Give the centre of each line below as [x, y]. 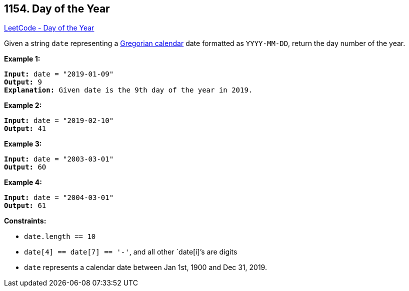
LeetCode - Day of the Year [49, 28]
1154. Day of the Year [57, 9]
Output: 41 [25, 129]
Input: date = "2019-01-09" [59, 74]
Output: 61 [25, 206]
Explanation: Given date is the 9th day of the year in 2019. [128, 90]
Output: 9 [23, 82]
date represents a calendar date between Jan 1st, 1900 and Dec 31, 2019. [145, 267]
